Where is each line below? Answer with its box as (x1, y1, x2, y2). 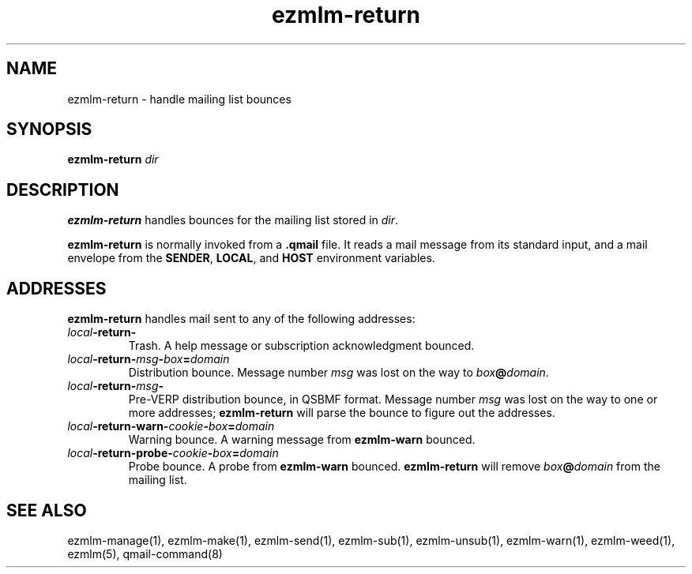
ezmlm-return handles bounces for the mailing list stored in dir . (67, 213, 399, 227)
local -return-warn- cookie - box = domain (67, 419, 275, 433)
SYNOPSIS (6, 119, 92, 140)
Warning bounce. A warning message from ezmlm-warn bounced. (128, 433, 476, 447)
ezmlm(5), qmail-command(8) (67, 546, 223, 561)
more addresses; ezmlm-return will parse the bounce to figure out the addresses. (128, 406, 555, 420)
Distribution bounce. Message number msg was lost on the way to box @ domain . (128, 366, 549, 380)
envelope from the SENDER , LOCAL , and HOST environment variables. (67, 251, 435, 265)
